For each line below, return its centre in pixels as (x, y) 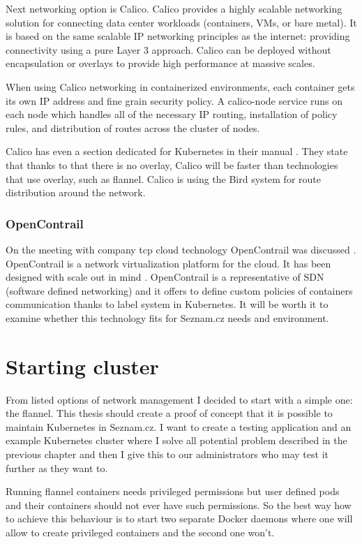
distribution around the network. (76, 192)
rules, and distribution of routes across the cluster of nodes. (133, 127)
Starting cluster (82, 366)
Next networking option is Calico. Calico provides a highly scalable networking (174, 8)
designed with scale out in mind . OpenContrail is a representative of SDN (165, 277)
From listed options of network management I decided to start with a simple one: (179, 399)
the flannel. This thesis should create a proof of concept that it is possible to (169, 413)
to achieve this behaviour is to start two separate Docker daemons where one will (179, 519)
